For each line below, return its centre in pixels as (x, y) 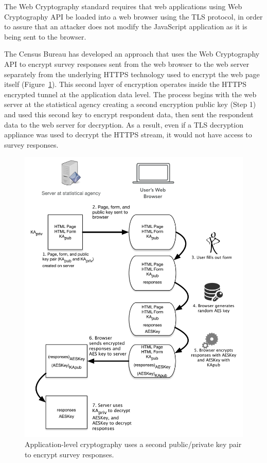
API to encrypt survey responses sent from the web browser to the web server (127, 64)
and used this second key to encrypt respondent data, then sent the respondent (129, 114)
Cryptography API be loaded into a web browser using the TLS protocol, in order (133, 16)
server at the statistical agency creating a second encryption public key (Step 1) (130, 104)
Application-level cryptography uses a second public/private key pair (133, 444)
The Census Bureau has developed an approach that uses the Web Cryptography (132, 54)
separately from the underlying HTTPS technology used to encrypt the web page (132, 74)
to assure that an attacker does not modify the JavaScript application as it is (126, 26)
